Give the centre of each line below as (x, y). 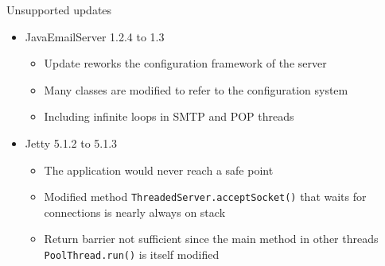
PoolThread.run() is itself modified (132, 254)
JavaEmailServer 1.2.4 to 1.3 (95, 36)
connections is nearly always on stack (135, 212)
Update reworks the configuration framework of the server (185, 63)
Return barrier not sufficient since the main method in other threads (211, 239)
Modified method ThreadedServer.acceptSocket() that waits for (205, 197)
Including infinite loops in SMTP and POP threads (169, 116)
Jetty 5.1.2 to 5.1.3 (71, 143)
